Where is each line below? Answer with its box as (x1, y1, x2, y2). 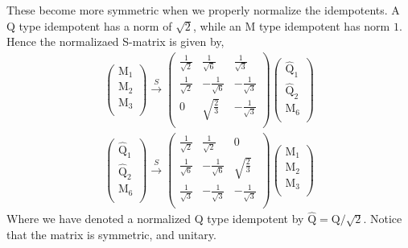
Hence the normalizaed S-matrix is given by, (6, 33, 225, 50)
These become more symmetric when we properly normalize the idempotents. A (6, 2, 400, 18)
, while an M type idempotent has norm (192, 17, 390, 34)
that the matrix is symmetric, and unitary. (6, 226, 216, 243)
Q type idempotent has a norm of (6, 17, 172, 34)
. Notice (363, 210, 402, 227)
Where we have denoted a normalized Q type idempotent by (6, 210, 304, 227)
